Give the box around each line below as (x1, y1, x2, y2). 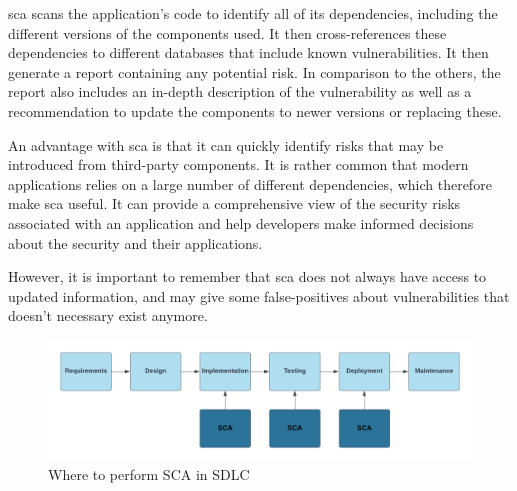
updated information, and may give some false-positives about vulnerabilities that (8, 285, 510, 306)
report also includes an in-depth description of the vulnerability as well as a (8, 81, 472, 102)
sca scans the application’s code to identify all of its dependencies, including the (8, 3, 498, 23)
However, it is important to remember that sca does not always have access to (8, 266, 487, 287)
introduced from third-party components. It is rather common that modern (8, 154, 469, 175)
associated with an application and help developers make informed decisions (8, 212, 474, 233)
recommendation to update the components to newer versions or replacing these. (8, 100, 502, 121)
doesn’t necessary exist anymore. (8, 305, 208, 326)
